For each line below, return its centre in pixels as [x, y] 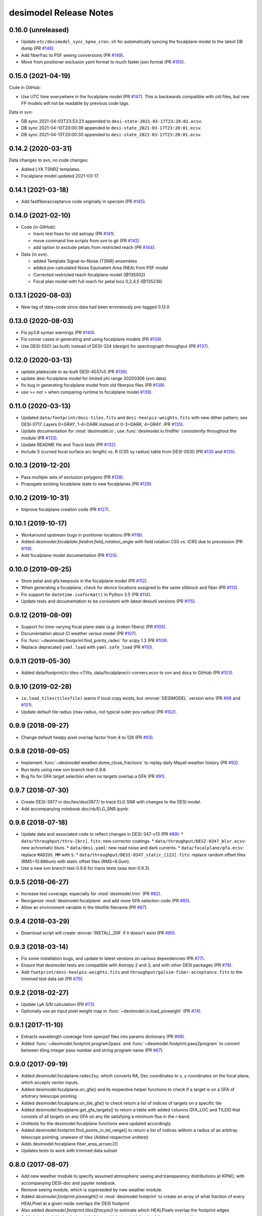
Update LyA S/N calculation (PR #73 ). [58, 1004]
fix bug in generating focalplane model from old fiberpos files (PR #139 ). [93, 385]
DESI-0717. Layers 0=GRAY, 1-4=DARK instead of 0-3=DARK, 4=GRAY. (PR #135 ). [103, 424]
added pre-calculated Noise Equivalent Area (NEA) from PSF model [101, 268]
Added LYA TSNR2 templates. [51, 169]
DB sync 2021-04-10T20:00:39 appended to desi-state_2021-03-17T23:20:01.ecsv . [112, 128]
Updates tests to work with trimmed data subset [69, 1151]
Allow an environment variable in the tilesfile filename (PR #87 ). [84, 908]
